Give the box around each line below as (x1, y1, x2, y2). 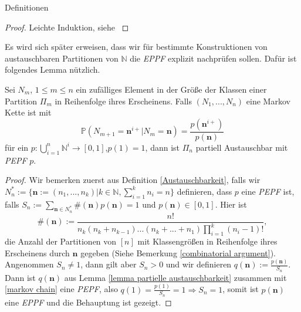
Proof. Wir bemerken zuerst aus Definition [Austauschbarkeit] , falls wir (5, 174, 261, 186)
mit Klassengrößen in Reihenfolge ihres (137, 235, 278, 247)
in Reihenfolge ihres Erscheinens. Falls (55, 94, 192, 107)
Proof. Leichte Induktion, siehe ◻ (5, 21, 129, 33)
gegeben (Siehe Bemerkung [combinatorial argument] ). (80, 246, 276, 259)
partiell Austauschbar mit (195, 141, 288, 153)
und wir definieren (165, 258, 232, 270)
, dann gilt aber (80, 258, 137, 270)
